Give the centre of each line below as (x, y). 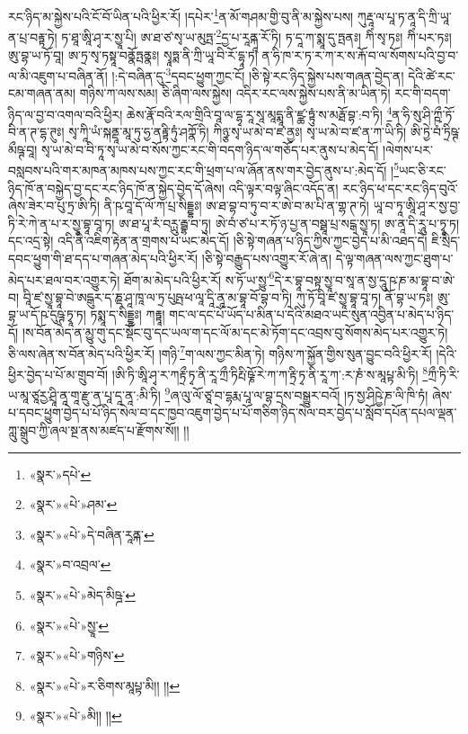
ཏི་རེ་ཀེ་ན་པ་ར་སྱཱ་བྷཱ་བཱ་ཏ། (62, 223)
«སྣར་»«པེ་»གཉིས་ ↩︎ (77, 655)
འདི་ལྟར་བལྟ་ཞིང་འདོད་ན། (283, 188)
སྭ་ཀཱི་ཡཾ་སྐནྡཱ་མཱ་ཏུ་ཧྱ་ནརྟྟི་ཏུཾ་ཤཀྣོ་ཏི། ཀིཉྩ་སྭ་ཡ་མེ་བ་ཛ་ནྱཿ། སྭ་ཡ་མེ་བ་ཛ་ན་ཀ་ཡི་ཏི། (238, 132)
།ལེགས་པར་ (407, 149)
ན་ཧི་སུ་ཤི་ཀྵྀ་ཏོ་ (424, 114)
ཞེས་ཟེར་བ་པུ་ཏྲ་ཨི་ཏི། (54, 206)
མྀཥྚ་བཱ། (23, 149)
